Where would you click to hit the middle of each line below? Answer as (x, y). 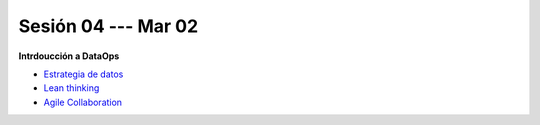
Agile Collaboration (83, 102)
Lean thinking (71, 88)
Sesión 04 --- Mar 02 (108, 26)
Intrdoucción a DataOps (69, 56)
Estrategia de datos (83, 74)
